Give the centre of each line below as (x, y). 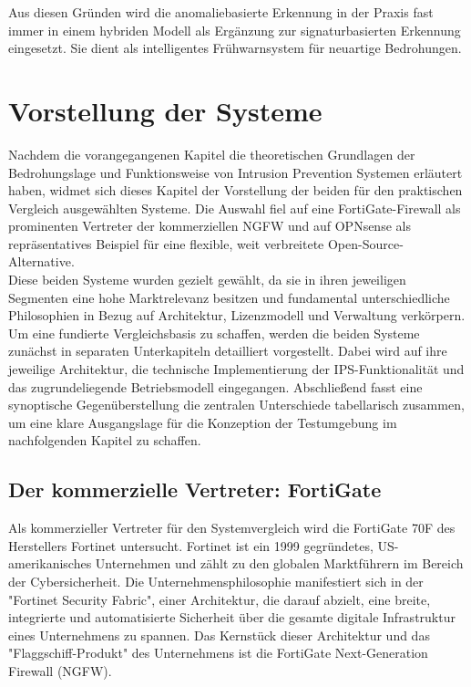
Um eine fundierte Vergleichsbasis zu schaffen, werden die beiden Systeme (214, 333)
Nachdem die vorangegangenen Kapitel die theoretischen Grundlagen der (212, 154)
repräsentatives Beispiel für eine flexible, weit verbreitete (166, 243)
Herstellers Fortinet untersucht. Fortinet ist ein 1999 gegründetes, (191, 545)
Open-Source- (365, 243)
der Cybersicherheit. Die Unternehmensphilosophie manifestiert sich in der (216, 581)
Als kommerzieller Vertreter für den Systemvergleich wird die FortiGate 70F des (232, 528)
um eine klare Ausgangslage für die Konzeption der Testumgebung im (203, 422)
